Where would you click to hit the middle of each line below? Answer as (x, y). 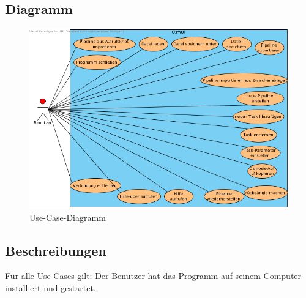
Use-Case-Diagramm (68, 217)
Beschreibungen (56, 250)
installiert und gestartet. (50, 287)
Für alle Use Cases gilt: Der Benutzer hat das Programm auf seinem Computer (153, 276)
